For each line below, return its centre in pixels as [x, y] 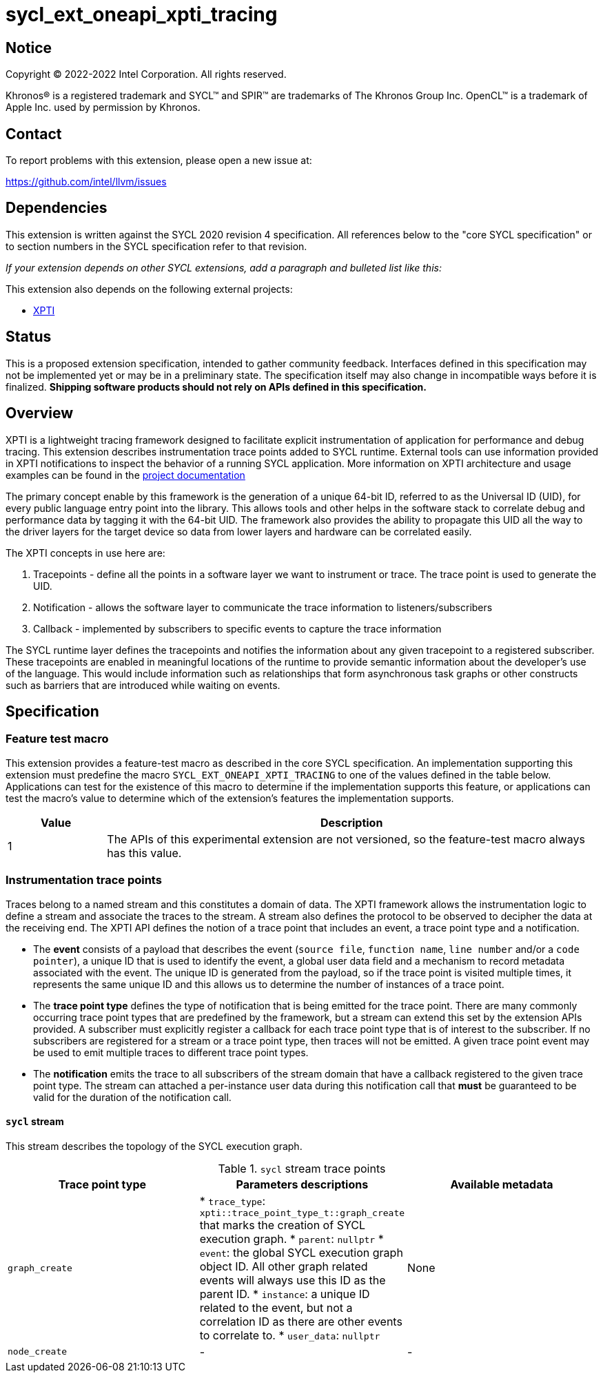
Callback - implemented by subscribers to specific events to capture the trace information [237, 628]
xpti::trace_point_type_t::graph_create [302, 1213]
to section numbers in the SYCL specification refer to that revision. [156, 246]
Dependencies [57, 208]
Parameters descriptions [302, 1184]
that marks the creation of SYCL [282, 1225]
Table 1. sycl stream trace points [302, 1168]
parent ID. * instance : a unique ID [285, 1294]
